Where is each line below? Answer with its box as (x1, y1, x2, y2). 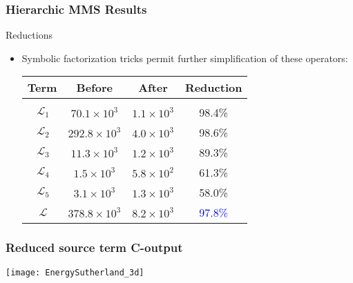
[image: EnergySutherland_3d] (6, 267, 144, 277)
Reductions (6, 28, 53, 42)
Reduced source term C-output (6, 239, 183, 256)
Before (76, 79, 113, 96)
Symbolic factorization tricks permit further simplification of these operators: (21, 50, 348, 65)
